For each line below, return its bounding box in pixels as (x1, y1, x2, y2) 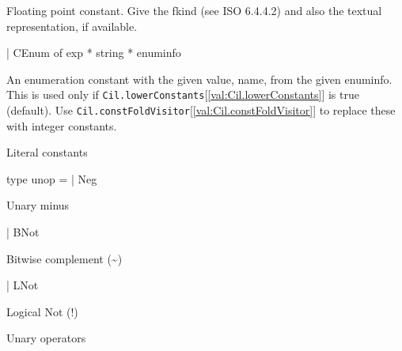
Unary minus (6, 197, 70, 213)
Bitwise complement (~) (6, 250, 123, 266)
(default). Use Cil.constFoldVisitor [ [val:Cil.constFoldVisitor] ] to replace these (6, 102, 396, 119)
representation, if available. (6, 17, 138, 34)
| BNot (6, 224, 40, 240)
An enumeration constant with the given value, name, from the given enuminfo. (6, 70, 393, 87)
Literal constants (6, 144, 88, 160)
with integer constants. (6, 117, 117, 134)
